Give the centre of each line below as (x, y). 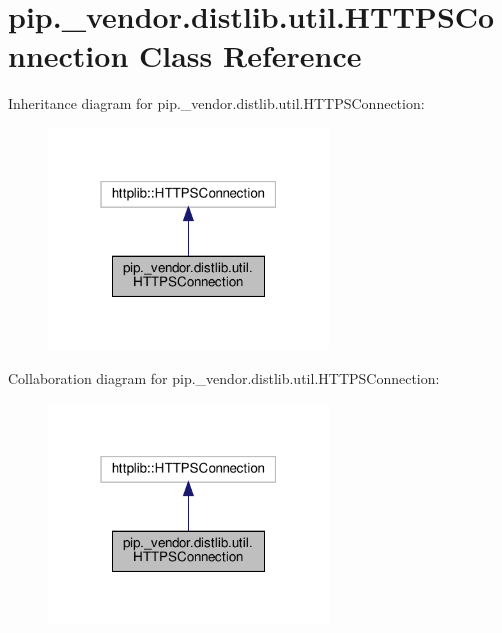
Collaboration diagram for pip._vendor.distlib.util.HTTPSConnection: (224, 378)
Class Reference (250, 55)
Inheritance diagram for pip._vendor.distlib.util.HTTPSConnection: (216, 103)
